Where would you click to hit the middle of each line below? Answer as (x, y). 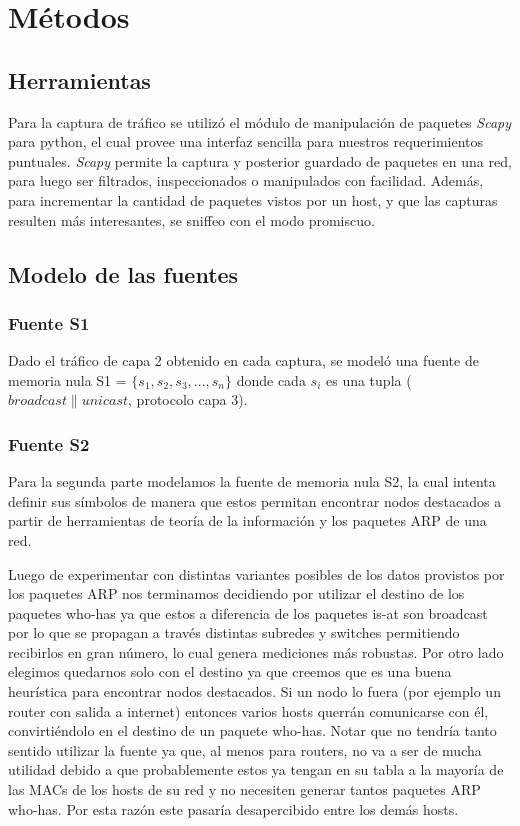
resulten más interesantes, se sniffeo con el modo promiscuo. (191, 219)
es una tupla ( (368, 379)
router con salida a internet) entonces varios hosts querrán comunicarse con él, (248, 710)
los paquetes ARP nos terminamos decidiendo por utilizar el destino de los (236, 593)
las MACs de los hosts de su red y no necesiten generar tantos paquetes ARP (244, 789)
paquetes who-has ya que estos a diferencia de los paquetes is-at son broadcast (248, 612)
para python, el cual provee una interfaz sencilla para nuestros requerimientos (246, 141)
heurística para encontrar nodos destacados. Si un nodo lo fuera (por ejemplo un (254, 691)
